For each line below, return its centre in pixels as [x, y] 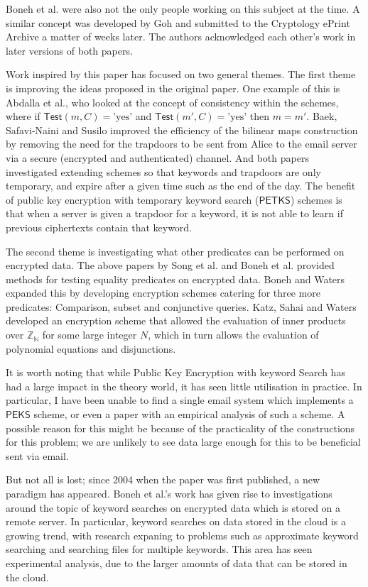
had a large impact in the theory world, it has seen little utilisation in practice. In [184, 386]
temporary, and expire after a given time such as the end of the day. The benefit [181, 186]
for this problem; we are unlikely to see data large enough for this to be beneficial [183, 442]
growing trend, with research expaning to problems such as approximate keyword [182, 535]
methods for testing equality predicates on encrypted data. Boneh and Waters [175, 279]
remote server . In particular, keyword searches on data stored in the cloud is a [176, 521]
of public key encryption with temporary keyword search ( [132, 199]
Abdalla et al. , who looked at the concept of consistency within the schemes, [172, 102]
